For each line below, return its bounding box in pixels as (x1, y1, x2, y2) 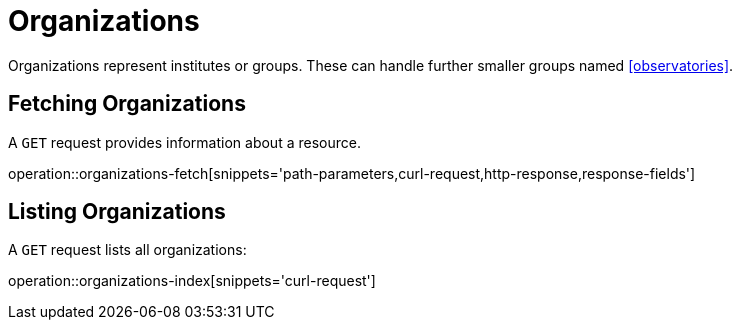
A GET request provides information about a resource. (8, 133, 361, 151)
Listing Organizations (8, 199, 226, 225)
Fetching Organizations (8, 91, 246, 117)
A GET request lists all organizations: (8, 241, 247, 259)
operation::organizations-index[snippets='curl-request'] (8, 272, 376, 290)
